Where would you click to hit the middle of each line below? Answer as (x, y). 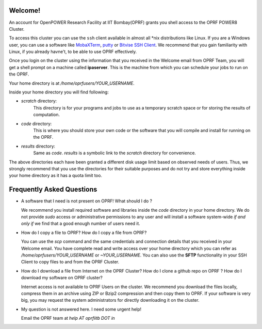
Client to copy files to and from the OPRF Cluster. (70, 262)
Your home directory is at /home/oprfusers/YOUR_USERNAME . (72, 83)
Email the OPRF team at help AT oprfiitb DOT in (68, 318)
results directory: (38, 146)
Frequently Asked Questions (53, 190)
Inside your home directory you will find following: (59, 92)
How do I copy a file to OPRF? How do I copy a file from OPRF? (84, 232)
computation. (47, 115)
